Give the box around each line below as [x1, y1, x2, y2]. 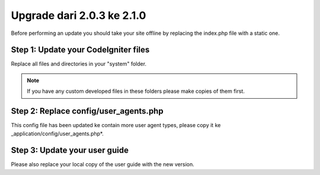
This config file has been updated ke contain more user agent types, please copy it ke [11, 122, 221, 129]
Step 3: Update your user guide [11, 145, 129, 155]
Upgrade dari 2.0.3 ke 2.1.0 [11, 9, 146, 22]
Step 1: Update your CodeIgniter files [11, 45, 150, 55]
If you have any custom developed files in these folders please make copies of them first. [27, 87, 245, 95]
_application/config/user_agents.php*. [11, 130, 104, 137]
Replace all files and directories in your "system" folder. [11, 60, 147, 67]
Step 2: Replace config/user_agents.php [11, 106, 164, 116]
